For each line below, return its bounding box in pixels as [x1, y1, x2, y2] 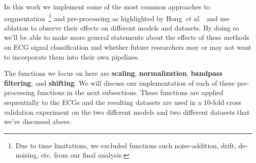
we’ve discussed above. [4, 116, 72, 127]
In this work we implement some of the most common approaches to [4, 1, 210, 11]
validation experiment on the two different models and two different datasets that [4, 106, 250, 117]
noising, [15, 150, 39, 160]
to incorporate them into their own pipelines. [4, 51, 140, 62]
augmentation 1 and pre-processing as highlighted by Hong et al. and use [4, 11, 230, 23]
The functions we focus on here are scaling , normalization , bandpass [4, 68, 223, 78]
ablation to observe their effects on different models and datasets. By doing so [4, 22, 239, 33]
